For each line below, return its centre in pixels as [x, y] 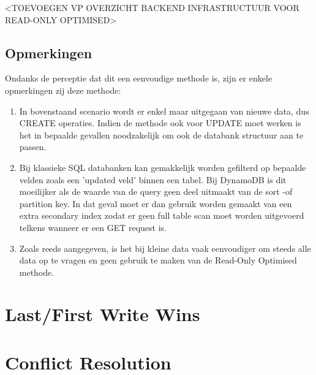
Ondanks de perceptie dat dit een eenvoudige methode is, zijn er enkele [139, 78]
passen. [33, 147]
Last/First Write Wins [103, 314]
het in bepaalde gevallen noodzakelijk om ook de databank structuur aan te [161, 134]
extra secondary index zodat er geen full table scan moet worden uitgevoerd [162, 215]
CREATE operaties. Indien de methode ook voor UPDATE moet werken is [160, 123]
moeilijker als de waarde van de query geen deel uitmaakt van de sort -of [156, 191]
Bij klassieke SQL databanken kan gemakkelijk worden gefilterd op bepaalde [163, 167]
